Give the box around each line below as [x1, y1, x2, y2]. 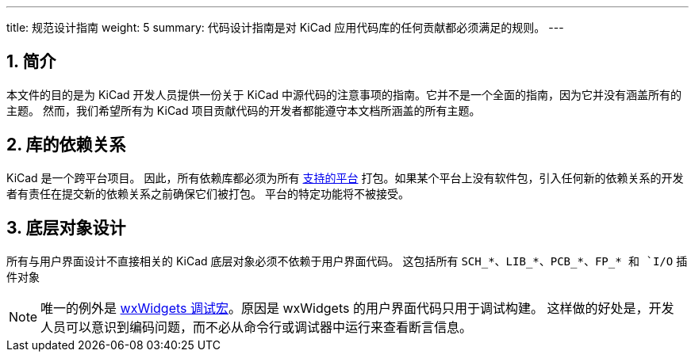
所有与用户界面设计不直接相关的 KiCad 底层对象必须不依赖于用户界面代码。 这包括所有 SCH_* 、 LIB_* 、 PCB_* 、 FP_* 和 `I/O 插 [6, 253, 688, 268]
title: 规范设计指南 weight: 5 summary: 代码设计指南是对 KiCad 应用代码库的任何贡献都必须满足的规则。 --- [6, 21, 564, 34]
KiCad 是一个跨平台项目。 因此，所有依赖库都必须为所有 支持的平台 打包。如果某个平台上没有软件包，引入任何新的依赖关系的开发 [6, 170, 684, 185]
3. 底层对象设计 [6, 218, 126, 238]
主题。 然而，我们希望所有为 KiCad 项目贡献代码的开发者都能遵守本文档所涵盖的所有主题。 [6, 103, 481, 117]
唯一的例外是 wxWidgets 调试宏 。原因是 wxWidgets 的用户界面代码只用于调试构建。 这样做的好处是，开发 [40, 299, 674, 316]
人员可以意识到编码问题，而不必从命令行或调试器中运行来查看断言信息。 [40, 318, 473, 335]
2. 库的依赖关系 [6, 135, 126, 155]
